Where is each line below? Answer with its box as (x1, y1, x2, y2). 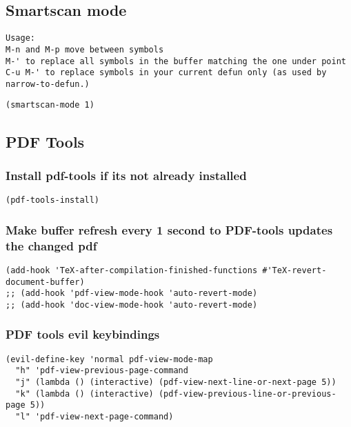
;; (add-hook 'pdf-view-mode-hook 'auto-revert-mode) (6, 288, 258, 299)
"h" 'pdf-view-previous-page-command (15, 366, 188, 376)
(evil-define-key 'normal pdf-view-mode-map (6, 354, 213, 364)
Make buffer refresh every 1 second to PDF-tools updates (6, 221, 333, 238)
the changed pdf (6, 237, 97, 254)
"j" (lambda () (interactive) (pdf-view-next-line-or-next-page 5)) (15, 377, 337, 388)
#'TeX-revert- (262, 265, 327, 275)
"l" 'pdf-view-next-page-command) (15, 412, 174, 422)
